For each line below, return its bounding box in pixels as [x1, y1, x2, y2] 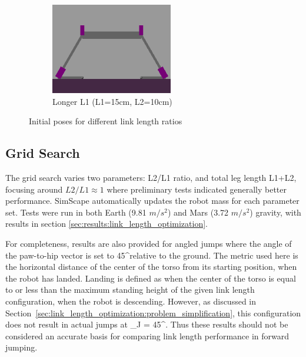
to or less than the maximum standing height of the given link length [5, 283, 255, 296]
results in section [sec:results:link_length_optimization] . [5, 217, 208, 230]
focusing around [5, 183, 63, 195]
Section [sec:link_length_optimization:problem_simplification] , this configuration [5, 306, 301, 319]
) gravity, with [250, 206, 301, 218]
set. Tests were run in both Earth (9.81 [5, 206, 147, 218]
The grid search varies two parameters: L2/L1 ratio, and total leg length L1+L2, [5, 171, 297, 183]
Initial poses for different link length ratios [29, 115, 182, 127]
